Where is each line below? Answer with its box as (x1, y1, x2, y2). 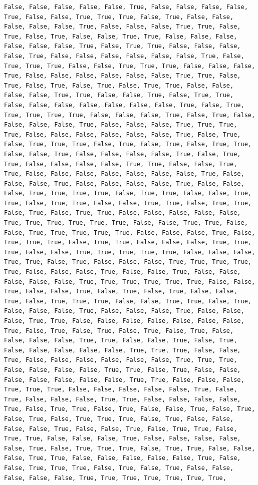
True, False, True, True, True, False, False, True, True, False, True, (4, 297, 251, 305)
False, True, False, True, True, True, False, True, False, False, (4, 415, 234, 422)
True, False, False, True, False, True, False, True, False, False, (4, 288, 237, 295)
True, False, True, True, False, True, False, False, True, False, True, (4, 405, 255, 413)
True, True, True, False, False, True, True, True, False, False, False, (4, 62, 255, 70)
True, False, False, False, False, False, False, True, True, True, (4, 356, 237, 364)
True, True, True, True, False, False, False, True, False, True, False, (4, 111, 255, 119)
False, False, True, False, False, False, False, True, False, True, (4, 150, 241, 158)
